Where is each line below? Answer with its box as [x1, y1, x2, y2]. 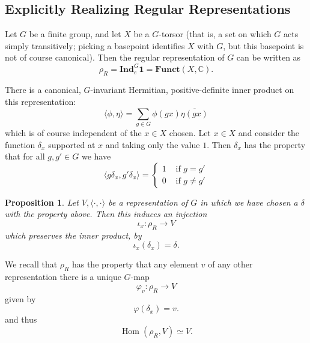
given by [5, 292, 36, 305]
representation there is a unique [5, 270, 121, 283]
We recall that [5, 258, 58, 270]
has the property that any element [71, 258, 199, 270]
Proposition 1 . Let [5, 195, 79, 208]
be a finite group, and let [29, 28, 121, 40]
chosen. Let [169, 127, 211, 139]
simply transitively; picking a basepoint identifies [5, 39, 185, 52]
